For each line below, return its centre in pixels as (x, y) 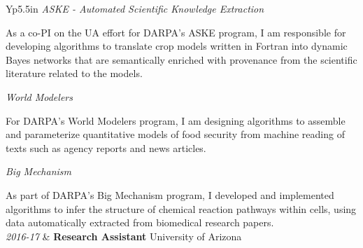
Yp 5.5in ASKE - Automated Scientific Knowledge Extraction (135, 8)
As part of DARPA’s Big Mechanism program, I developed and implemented (170, 194)
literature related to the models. (74, 73)
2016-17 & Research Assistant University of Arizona (124, 236)
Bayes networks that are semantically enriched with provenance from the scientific (181, 59)
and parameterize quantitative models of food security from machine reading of (175, 134)
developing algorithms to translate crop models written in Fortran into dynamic (177, 46)
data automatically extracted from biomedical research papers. (140, 222)
